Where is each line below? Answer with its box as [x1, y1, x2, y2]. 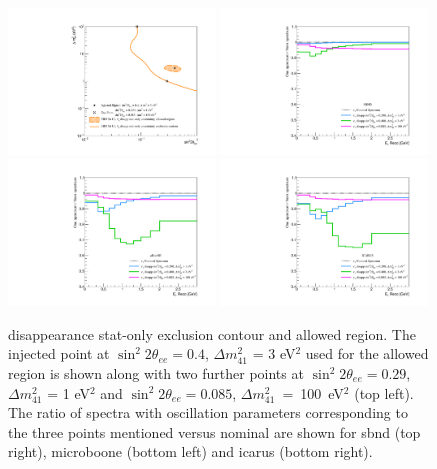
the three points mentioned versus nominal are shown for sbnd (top [8, 421, 421, 442]
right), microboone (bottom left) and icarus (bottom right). [8, 441, 373, 462]
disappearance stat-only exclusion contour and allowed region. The [8, 323, 416, 344]
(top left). [354, 382, 414, 403]
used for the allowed [305, 343, 429, 364]
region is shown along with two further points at [8, 363, 304, 383]
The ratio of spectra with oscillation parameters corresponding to [8, 402, 408, 423]
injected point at [8, 343, 110, 364]
